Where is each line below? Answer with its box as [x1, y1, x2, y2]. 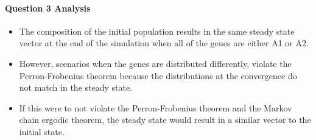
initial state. [19, 125, 65, 138]
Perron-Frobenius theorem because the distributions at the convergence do [19, 69, 297, 82]
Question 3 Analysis [5, 1, 91, 14]
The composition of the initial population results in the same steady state [19, 24, 295, 37]
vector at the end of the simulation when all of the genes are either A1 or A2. [19, 37, 309, 49]
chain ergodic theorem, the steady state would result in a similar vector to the [19, 113, 311, 126]
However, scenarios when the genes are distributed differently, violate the [19, 57, 292, 69]
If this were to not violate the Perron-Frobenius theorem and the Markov [19, 101, 292, 114]
